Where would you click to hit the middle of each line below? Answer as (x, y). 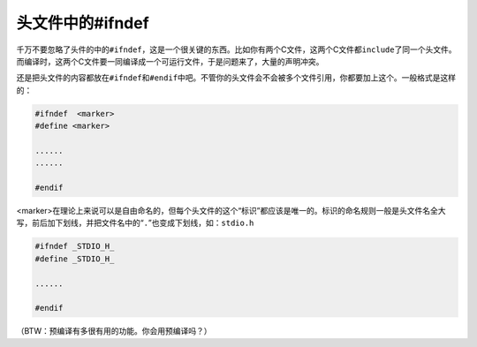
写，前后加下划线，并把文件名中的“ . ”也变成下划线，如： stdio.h (135, 223)
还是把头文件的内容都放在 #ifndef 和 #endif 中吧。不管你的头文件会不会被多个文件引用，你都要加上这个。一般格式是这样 (236, 78)
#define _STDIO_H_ (75, 259)
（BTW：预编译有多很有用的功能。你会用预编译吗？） (114, 331)
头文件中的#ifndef (83, 23)
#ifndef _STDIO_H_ (75, 246)
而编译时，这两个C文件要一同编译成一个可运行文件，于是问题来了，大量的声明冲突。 (170, 61)
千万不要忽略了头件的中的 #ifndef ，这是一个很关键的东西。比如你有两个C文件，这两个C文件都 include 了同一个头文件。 (236, 49)
